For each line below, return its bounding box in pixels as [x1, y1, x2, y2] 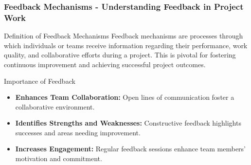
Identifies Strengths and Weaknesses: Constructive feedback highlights [15, 118, 241, 128]
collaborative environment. [15, 101, 95, 111]
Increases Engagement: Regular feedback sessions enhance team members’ [15, 144, 246, 154]
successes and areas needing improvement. [15, 127, 141, 137]
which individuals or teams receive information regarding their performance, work [4, 40, 248, 50]
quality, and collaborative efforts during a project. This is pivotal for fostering [4, 50, 236, 60]
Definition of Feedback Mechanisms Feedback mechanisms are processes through [4, 31, 243, 41]
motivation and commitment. [15, 153, 102, 164]
